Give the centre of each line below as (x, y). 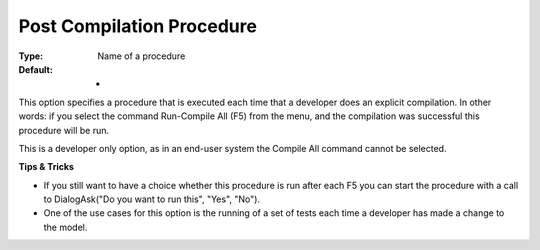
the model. (65, 227)
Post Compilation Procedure (137, 26)
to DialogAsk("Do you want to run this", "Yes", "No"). (151, 199)
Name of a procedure (141, 56)
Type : (31, 56)
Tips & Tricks (46, 167)
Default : (36, 69)
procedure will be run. (64, 130)
